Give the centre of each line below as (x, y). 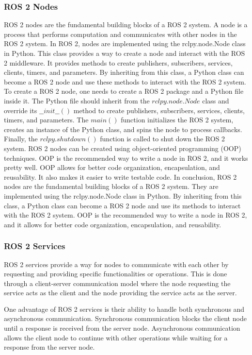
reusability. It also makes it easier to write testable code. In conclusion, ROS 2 (120, 177)
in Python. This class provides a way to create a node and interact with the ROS (125, 53)
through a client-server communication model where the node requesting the (117, 283)
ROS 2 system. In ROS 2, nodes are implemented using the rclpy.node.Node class (125, 43)
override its (21, 110)
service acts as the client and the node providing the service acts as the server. (120, 293)
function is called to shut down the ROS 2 (163, 139)
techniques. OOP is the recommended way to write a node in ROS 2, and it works (126, 158)
